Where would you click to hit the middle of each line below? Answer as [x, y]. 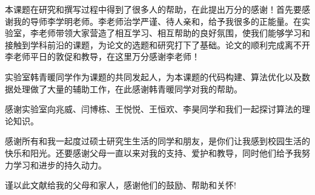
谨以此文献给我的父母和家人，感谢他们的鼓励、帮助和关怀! [121, 185]
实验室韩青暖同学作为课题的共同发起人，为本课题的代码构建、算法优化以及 [153, 76]
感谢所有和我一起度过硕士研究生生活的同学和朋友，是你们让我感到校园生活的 [157, 141]
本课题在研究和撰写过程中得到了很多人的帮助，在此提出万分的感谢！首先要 [153, 9]
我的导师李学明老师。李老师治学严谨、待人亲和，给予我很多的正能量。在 [157, 21]
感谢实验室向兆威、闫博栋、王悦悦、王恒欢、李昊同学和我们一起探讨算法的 [153, 109]
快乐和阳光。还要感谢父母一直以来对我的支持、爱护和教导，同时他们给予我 [153, 152]
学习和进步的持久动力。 [60, 165]
